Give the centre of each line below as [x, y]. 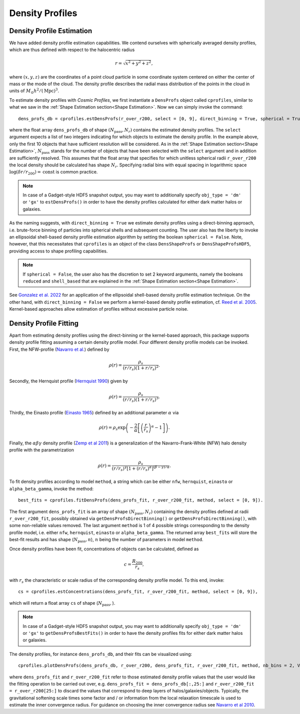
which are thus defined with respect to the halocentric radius [72, 50]
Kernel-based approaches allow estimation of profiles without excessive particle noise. [99, 309]
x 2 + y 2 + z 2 [138, 63]
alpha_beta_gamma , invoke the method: [51, 489]
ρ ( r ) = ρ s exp [112, 428]
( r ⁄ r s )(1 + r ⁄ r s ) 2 [141, 368]
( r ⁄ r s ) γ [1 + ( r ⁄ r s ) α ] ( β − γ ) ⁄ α [141, 469]
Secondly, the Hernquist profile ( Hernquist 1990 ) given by [69, 381]
